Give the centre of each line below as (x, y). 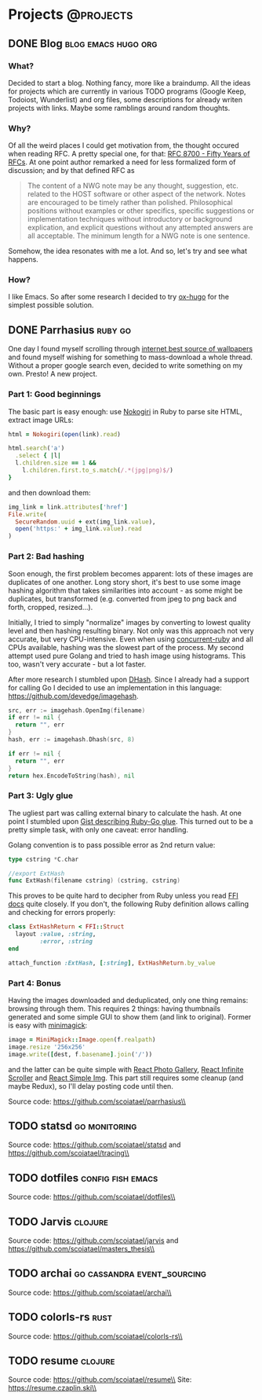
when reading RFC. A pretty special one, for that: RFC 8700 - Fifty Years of (129, 154)
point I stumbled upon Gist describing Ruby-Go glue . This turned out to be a (131, 821)
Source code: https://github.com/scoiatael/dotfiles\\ (92, 1197)
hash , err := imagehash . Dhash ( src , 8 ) (71, 740)
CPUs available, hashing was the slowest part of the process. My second (126, 647)
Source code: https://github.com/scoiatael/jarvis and (93, 1240)
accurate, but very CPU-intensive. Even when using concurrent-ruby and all (131, 639)
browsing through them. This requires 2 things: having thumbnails (115, 1009)
